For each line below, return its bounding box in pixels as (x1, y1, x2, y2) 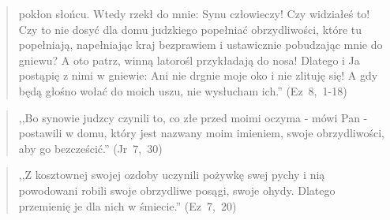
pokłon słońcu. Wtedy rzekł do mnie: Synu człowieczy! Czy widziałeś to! (18, 6, 370, 21)
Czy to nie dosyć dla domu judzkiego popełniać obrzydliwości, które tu (18, 21, 362, 37)
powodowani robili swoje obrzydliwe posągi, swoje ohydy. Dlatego (18, 181, 336, 198)
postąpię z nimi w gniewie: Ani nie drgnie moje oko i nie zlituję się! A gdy (18, 67, 378, 84)
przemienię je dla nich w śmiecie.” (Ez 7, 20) (18, 197, 237, 214)
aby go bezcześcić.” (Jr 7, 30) (18, 140, 163, 156)
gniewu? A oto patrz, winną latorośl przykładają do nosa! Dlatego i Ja (18, 51, 360, 68)
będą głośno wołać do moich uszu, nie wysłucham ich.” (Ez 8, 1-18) (18, 82, 347, 99)
